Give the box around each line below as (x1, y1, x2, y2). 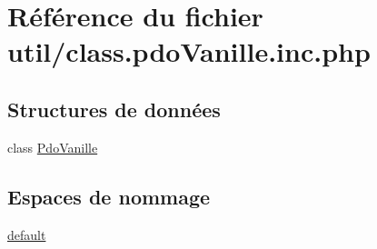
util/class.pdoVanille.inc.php (7, 33, 371, 70)
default (7, 224, 46, 244)
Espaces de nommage (7, 182, 211, 210)
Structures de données (7, 95, 221, 123)
